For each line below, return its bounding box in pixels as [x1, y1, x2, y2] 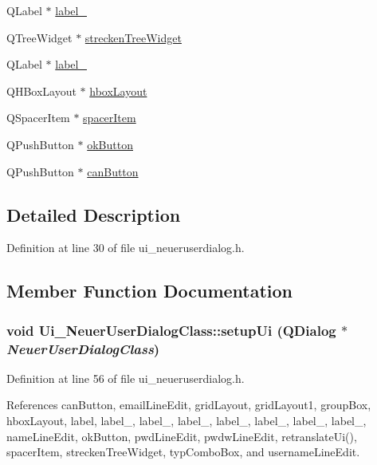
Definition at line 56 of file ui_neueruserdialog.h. [6, 369, 245, 386]
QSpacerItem [6, 109, 70, 126]
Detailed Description [6, 202, 181, 227]
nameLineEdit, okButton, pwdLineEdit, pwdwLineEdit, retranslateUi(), [6, 428, 357, 444]
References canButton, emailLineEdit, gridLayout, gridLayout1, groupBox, [6, 396, 371, 413]
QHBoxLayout [6, 82, 77, 99]
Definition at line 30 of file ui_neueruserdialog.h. [6, 239, 245, 256]
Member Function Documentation [6, 278, 293, 303]
